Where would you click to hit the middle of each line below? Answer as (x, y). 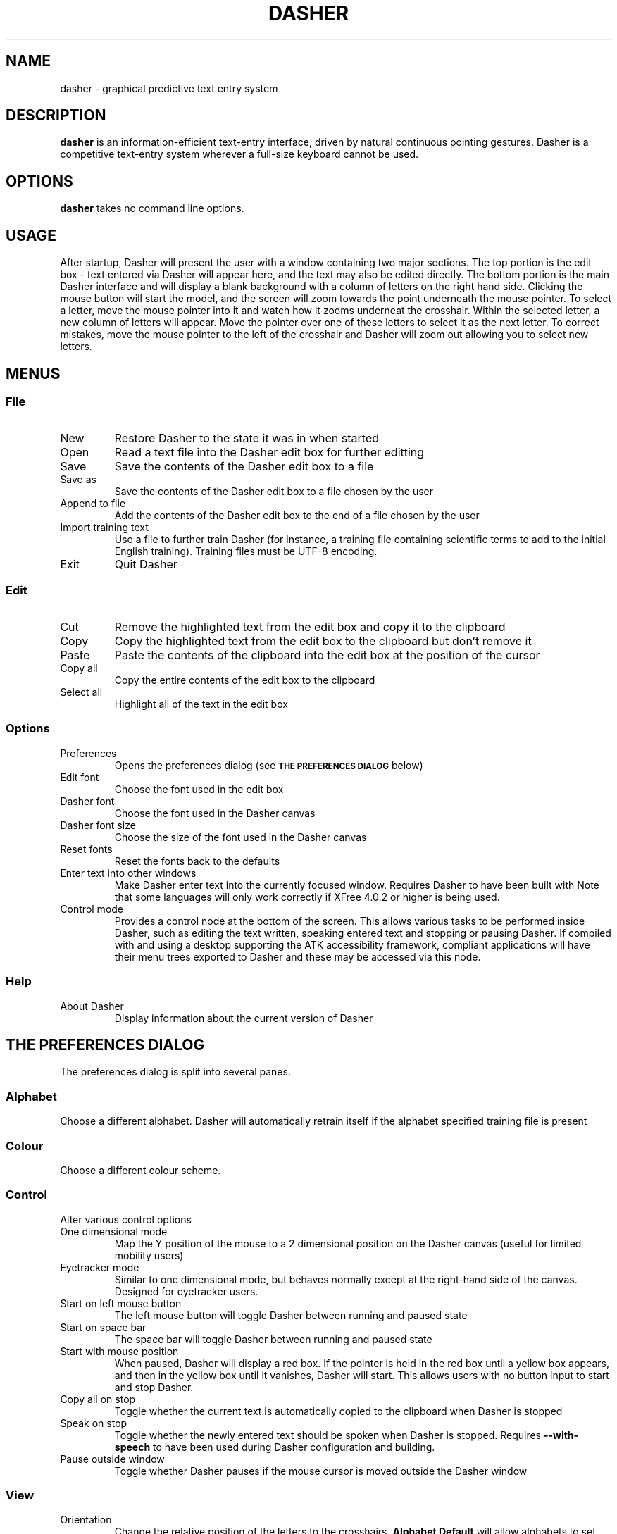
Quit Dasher (146, 565)
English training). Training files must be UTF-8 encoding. (246, 551)
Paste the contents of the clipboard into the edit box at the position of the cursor (327, 655)
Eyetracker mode (100, 1267)
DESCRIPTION (56, 116)
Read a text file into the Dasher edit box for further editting (269, 453)
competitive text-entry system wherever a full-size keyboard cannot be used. (239, 154)
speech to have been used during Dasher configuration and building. (275, 1447)
